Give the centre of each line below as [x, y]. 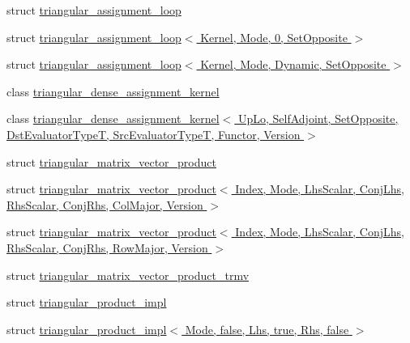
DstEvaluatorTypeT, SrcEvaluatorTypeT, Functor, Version [154, 134]
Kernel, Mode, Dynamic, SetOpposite [293, 64]
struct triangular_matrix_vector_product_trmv [128, 275]
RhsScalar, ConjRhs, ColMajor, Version [105, 204]
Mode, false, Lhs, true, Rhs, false [267, 329]
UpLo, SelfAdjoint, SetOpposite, [318, 119]
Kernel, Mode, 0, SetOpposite [274, 37]
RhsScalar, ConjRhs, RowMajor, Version [107, 247]
